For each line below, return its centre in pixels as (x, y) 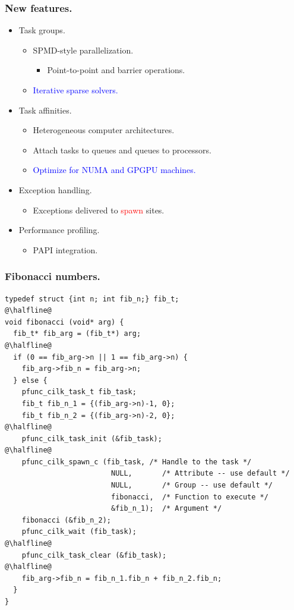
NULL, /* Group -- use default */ (192, 485)
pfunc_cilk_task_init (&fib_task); (92, 438)
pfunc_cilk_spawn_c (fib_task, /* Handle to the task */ (137, 462)
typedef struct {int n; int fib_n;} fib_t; (92, 299)
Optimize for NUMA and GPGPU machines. (114, 170)
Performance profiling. (59, 230)
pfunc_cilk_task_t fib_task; (79, 392)
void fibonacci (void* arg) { (64, 322)
